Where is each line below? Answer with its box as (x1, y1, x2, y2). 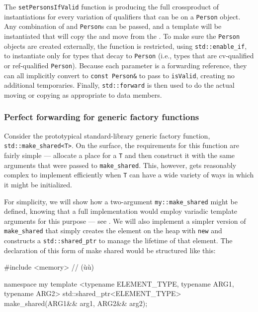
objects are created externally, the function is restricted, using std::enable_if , (4, 40, 247, 51)
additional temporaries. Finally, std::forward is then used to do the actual (4, 80, 235, 90)
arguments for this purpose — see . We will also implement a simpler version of (4, 215, 246, 226)
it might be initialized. (4, 179, 72, 189)
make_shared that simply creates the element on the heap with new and (4, 225, 222, 236)
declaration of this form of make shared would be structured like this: (4, 245, 216, 255)
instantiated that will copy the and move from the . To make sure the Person (4, 30, 240, 41)
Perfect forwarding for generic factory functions (4, 111, 199, 123)
